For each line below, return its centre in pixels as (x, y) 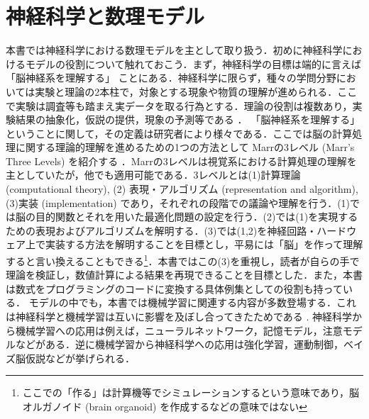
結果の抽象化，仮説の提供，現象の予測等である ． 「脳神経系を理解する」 (188, 119)
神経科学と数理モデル (105, 16)
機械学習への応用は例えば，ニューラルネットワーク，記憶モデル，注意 (179, 330)
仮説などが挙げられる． (80, 358)
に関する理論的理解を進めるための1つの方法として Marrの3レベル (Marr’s (185, 147)
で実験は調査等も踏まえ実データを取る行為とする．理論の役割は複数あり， (179, 105)
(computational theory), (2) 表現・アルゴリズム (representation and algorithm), (182, 189)
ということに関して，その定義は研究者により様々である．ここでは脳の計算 (179, 133)
